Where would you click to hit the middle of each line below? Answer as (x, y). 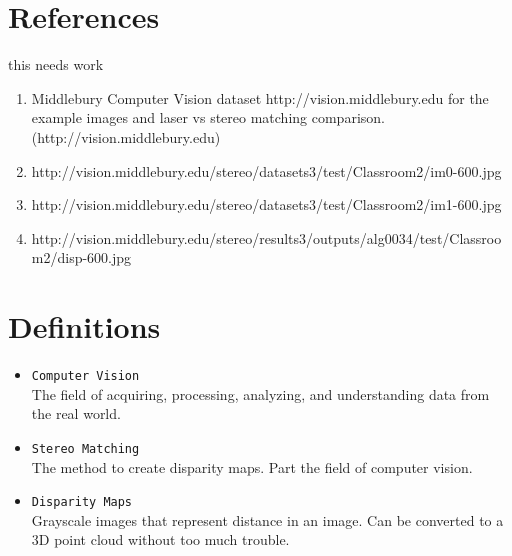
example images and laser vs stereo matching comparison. (208, 117)
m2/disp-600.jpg (81, 257)
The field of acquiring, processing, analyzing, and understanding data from (260, 393)
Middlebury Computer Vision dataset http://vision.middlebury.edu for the (260, 97)
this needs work (56, 64)
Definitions (84, 326)
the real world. (76, 413)
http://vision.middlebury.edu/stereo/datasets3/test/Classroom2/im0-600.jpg (266, 170)
